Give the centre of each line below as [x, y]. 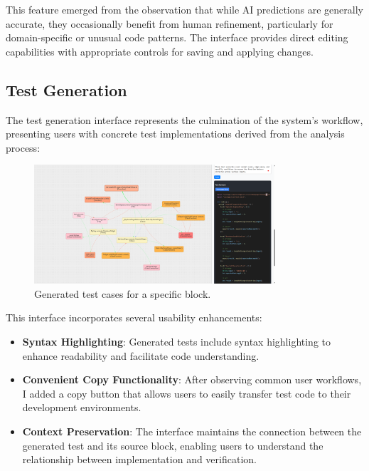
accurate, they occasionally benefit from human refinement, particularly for [170, 23]
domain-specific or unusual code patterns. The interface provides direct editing [177, 37]
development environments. [82, 407]
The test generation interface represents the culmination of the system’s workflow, [184, 119]
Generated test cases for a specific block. [123, 293]
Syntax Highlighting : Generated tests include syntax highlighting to [177, 342]
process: [23, 147]
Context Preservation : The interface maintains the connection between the [192, 431]
